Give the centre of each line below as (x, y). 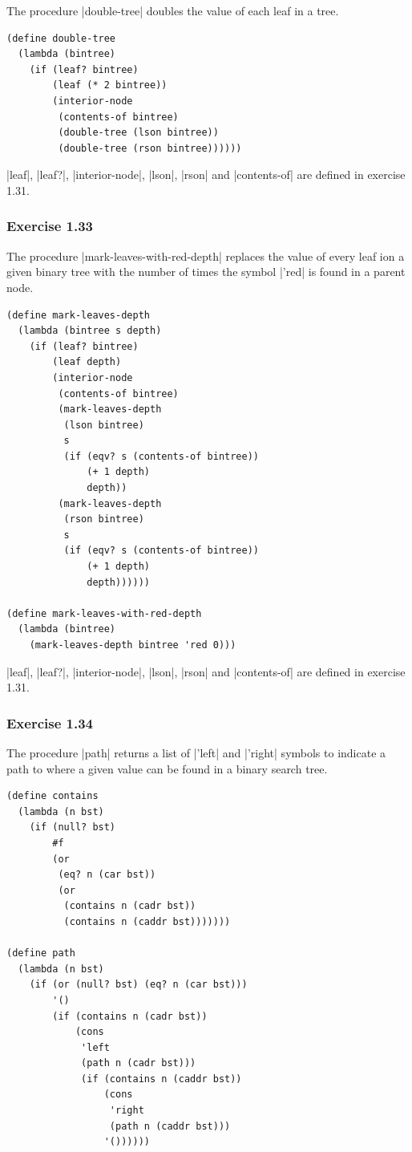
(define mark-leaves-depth (78, 315)
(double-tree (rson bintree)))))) (150, 148)
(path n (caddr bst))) (170, 1126)
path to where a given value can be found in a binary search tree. (167, 768)
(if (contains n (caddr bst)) (162, 1079)
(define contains (53, 796)
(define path (41, 953)
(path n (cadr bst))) (139, 1063)
